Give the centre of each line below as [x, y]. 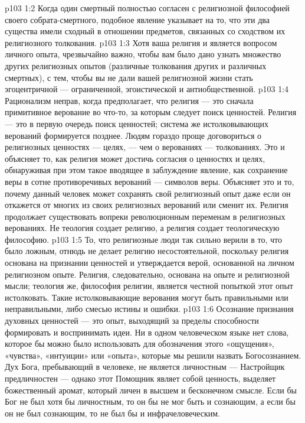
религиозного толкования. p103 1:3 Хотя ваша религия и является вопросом [141, 42]
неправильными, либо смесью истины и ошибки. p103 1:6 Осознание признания [149, 309]
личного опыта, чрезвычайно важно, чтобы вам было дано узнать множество [143, 54]
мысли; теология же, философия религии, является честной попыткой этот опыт [149, 286]
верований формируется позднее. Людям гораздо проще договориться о [133, 135]
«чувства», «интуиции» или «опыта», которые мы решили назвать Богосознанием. [153, 355]
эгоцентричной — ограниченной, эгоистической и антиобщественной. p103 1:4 [147, 89]
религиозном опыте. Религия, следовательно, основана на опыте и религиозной [147, 274]
